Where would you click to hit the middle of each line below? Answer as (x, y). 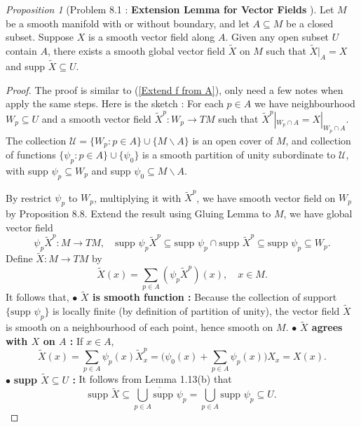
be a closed (309, 23)
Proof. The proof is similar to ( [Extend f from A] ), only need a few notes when (175, 89)
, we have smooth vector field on (266, 197)
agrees (327, 327)
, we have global (318, 213)
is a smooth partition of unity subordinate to (239, 155)
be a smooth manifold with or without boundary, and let (128, 23)
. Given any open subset (277, 37)
